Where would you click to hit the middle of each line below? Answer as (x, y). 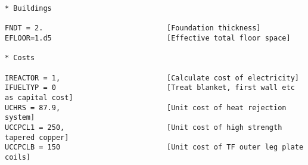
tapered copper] (37, 137)
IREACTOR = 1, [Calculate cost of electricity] (152, 78)
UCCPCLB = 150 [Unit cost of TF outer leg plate (154, 147)
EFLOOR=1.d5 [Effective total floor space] (148, 38)
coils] (18, 157)
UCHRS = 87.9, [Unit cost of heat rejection (146, 108)
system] (20, 118)
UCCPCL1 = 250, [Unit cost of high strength (144, 127)
